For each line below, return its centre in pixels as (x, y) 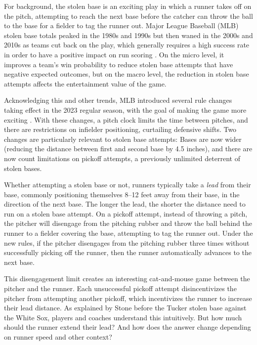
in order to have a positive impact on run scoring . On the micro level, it (114, 54)
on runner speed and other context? (58, 337)
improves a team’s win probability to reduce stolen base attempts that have (119, 64)
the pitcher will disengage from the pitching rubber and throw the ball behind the (128, 223)
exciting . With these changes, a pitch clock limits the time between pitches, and (126, 119)
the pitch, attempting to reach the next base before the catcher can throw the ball (128, 16)
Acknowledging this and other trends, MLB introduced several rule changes (118, 100)
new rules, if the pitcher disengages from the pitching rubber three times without (127, 242)
